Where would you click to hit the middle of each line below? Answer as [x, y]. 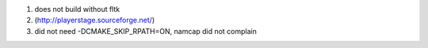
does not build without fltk [77, 9]
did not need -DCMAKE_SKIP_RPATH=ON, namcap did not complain [146, 31]
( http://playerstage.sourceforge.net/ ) [94, 20]
